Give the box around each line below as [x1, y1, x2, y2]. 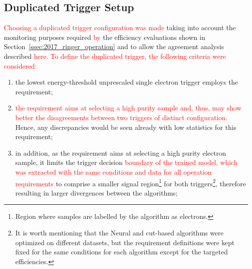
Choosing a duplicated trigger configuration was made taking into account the [4, 22, 236, 33]
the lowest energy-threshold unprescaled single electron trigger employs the [15, 77, 238, 87]
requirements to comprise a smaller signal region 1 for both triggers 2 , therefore [15, 177, 246, 188]
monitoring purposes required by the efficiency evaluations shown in [4, 32, 205, 42]
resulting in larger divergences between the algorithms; [15, 187, 178, 197]
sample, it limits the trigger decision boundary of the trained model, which [15, 157, 237, 167]
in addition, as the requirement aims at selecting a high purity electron [15, 147, 226, 158]
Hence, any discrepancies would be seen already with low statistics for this [15, 122, 236, 132]
